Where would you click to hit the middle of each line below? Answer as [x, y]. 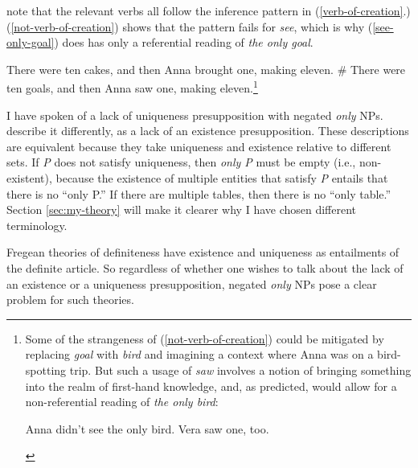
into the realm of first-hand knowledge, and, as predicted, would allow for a [211, 386]
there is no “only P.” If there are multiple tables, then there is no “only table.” [199, 193]
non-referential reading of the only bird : [122, 402]
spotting [46, 369]
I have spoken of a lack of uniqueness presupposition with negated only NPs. [195, 115]
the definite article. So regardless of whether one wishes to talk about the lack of [205, 267]
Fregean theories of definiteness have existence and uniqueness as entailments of [203, 252]
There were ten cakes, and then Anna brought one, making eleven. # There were [206, 69]
